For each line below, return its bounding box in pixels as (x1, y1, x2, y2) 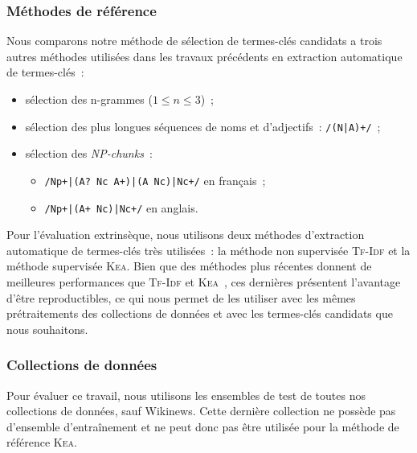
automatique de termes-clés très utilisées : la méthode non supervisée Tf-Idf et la (6, 241, 411, 258)
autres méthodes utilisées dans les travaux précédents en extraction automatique (6, 47, 403, 64)
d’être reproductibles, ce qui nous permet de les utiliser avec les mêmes (6, 289, 356, 306)
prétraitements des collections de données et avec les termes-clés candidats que (6, 305, 393, 322)
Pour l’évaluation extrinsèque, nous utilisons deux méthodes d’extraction (6, 226, 365, 243)
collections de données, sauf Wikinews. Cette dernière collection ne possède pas (6, 402, 396, 419)
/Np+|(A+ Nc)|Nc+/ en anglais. (44, 199, 198, 216)
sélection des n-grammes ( (25, 91, 153, 107)
